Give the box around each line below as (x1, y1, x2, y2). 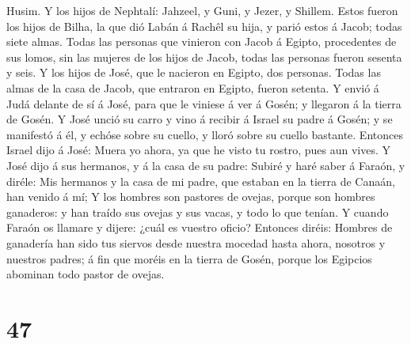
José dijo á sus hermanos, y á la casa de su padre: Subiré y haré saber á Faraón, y (6, 157, 405, 173)
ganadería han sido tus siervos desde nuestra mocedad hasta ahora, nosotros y (6, 234, 386, 251)
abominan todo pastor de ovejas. (6, 266, 165, 282)
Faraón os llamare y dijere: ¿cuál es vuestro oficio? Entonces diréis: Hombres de (6, 219, 393, 236)
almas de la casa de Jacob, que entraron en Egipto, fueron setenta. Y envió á (6, 79, 379, 96)
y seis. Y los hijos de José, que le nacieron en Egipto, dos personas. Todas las (6, 64, 381, 81)
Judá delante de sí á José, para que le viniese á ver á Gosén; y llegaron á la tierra (6, 95, 401, 112)
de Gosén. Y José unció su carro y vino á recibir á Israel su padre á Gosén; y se (6, 111, 393, 127)
